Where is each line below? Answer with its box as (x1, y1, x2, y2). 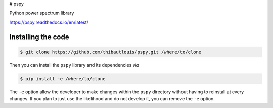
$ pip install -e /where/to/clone (20, 76, 106, 81)
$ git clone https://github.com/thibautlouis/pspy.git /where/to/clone (20, 49, 202, 55)
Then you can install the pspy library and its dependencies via (9, 62, 140, 68)
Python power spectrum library (9, 10, 74, 16)
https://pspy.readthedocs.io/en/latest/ (9, 19, 88, 25)
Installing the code (9, 32, 69, 41)
